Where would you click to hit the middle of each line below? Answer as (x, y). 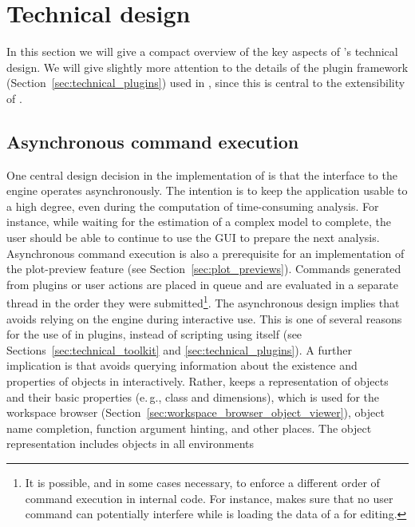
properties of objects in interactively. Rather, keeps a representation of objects (198, 381)
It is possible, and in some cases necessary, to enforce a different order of (202, 483)
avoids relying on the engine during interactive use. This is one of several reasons (204, 318)
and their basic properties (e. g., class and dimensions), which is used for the (193, 396)
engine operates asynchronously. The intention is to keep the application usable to (207, 190)
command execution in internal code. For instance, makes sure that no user (209, 498)
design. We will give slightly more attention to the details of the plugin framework (207, 67)
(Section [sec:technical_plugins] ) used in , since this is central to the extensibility (206, 83)
